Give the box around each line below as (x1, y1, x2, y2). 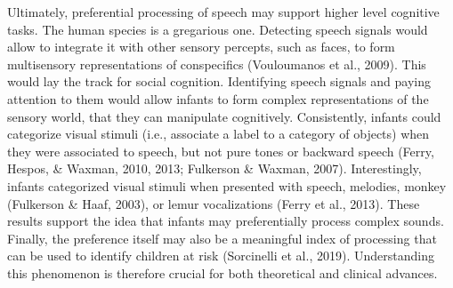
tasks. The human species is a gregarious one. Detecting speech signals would (7, 20, 428, 38)
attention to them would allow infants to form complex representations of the (7, 89, 429, 108)
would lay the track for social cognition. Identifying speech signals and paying (7, 72, 432, 91)
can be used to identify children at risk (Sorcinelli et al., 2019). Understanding (7, 246, 434, 265)
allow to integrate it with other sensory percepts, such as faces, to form (7, 37, 395, 56)
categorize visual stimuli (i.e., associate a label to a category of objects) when (7, 124, 430, 143)
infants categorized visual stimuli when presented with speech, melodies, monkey (7, 176, 447, 195)
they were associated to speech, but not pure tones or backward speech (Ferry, (7, 141, 434, 160)
